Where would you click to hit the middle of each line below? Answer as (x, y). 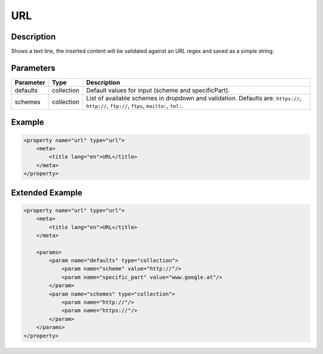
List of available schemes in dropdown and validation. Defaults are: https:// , (194, 98)
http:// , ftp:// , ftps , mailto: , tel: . (135, 106)
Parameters (33, 68)
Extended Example (47, 193)
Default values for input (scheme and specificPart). (158, 90)
